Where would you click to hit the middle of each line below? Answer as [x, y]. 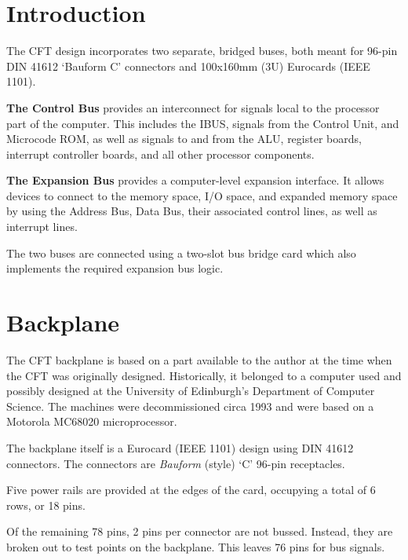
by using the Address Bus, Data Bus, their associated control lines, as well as [192, 211]
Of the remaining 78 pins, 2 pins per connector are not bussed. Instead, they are [200, 531]
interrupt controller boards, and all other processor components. [160, 154]
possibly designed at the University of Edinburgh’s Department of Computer [191, 391]
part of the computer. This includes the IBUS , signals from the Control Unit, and [203, 123]
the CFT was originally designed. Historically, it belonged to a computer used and [204, 375]
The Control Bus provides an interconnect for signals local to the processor [193, 107]
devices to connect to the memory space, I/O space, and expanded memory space [202, 195]
